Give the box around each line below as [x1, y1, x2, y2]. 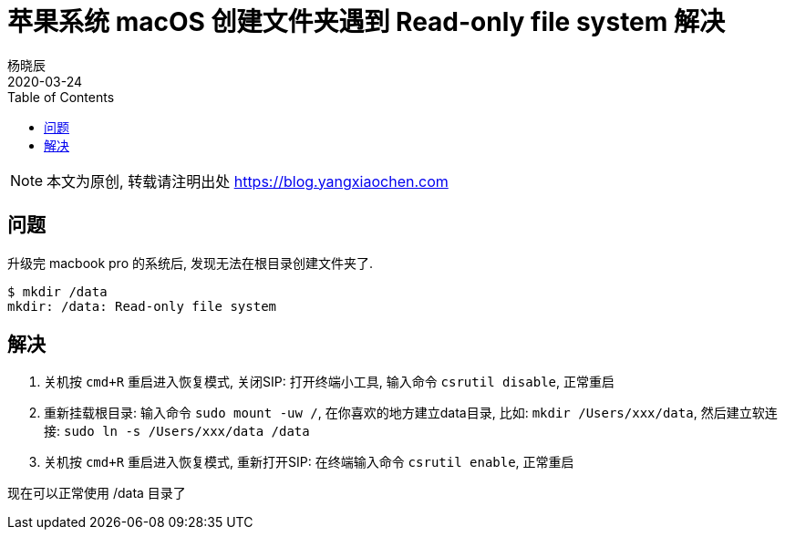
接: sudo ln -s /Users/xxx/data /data [44, 423, 310, 439]
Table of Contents [7, 88, 115, 105]
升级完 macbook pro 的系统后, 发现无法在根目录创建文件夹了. [7, 254, 373, 271]
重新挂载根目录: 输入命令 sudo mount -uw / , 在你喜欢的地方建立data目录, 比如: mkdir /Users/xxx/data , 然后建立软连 [44, 405, 778, 421]
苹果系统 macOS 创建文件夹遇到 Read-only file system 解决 [7, 6, 725, 37]
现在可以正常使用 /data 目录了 [7, 485, 186, 501]
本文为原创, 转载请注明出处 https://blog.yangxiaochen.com [46, 171, 449, 191]
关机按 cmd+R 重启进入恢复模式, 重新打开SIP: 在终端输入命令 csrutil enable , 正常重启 [44, 454, 574, 470]
